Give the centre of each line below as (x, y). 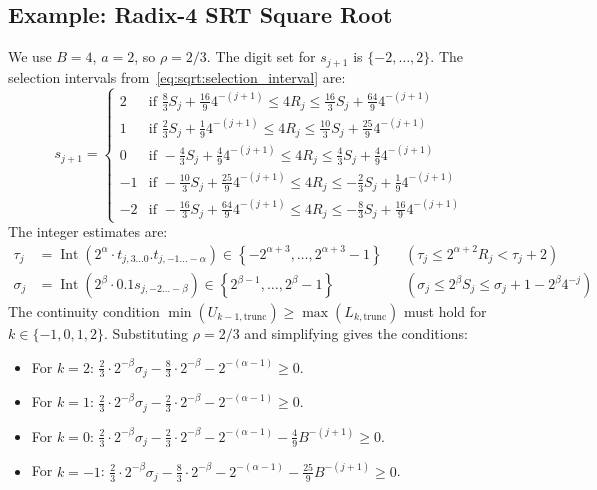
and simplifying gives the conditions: (356, 333)
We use (30, 56)
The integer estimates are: (88, 231)
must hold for (445, 311)
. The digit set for (261, 56)
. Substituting (146, 333)
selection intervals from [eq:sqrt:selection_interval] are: (177, 76)
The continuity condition (84, 311)
